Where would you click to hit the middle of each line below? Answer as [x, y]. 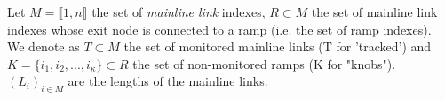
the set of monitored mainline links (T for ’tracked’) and [278, 46]
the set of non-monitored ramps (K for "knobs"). [264, 63]
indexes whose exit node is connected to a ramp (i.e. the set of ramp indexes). [219, 29]
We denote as [44, 46]
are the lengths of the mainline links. [168, 81]
